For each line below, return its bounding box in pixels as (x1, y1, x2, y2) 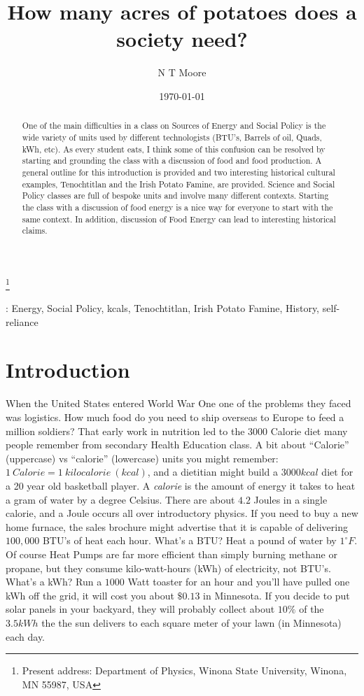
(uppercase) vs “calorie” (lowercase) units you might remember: (6, 450, 279, 465)
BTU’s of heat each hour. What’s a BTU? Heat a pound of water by (42, 533, 337, 548)
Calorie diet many (270, 423, 348, 438)
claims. (22, 225, 48, 236)
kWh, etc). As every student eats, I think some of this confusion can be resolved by (22, 143, 325, 155)
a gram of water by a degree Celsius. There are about (6, 492, 235, 506)
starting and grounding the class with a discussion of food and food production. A (22, 155, 322, 166)
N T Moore (157, 65, 206, 80)
